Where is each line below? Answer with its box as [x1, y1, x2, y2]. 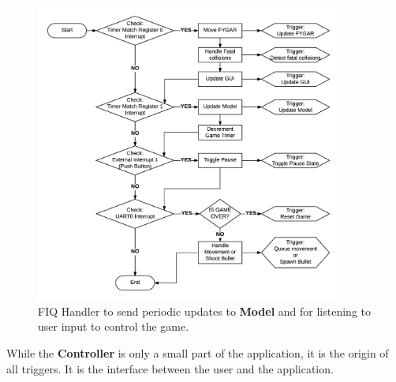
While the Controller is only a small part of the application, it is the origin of [6, 345, 389, 361]
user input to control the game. [38, 318, 189, 335]
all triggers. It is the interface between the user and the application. [6, 360, 334, 376]
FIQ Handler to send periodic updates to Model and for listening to [38, 302, 371, 319]
